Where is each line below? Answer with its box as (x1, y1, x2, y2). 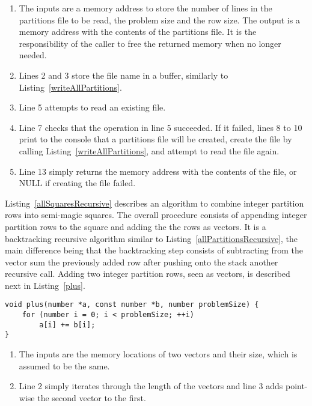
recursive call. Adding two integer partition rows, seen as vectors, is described (5, 267, 290, 280)
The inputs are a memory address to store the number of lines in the (19, 2, 272, 14)
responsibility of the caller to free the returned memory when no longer (19, 37, 281, 49)
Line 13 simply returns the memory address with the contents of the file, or (19, 165, 297, 177)
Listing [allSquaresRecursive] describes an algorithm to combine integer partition (5, 196, 304, 209)
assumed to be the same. (19, 359, 110, 372)
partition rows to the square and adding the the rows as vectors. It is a (5, 220, 266, 232)
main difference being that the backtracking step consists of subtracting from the (5, 244, 303, 256)
